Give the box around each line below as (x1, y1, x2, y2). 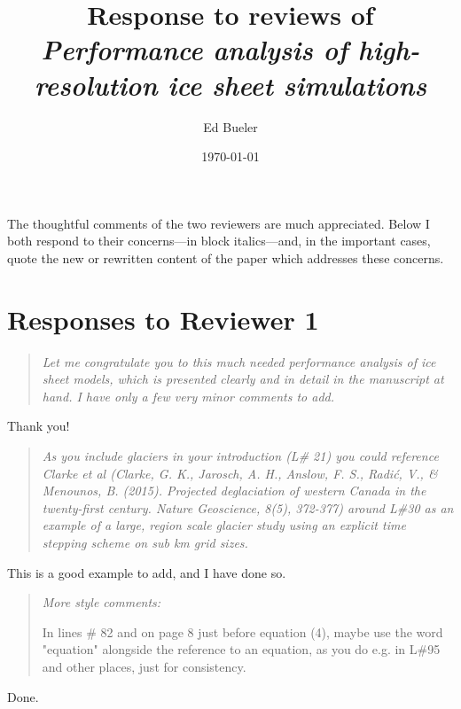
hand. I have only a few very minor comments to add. (42, 386, 335, 405)
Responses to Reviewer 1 (7, 300, 319, 337)
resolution (34, 66, 158, 103)
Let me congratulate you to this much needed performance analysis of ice (42, 352, 436, 370)
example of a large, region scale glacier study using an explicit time (42, 516, 406, 534)
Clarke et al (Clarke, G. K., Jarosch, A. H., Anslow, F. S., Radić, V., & (42, 464, 438, 482)
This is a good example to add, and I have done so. (7, 563, 286, 581)
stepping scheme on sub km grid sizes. (42, 533, 248, 551)
